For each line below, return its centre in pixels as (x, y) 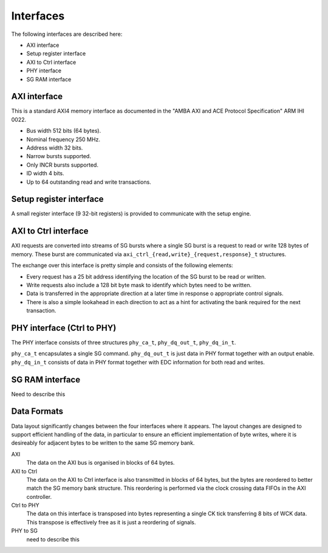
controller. (39, 496)
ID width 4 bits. (46, 173)
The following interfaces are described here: (67, 34)
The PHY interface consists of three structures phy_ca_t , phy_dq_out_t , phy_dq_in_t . (124, 342)
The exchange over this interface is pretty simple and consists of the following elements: (122, 265)
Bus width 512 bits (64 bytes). (64, 131)
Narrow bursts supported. (59, 156)
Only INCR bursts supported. (62, 165)
